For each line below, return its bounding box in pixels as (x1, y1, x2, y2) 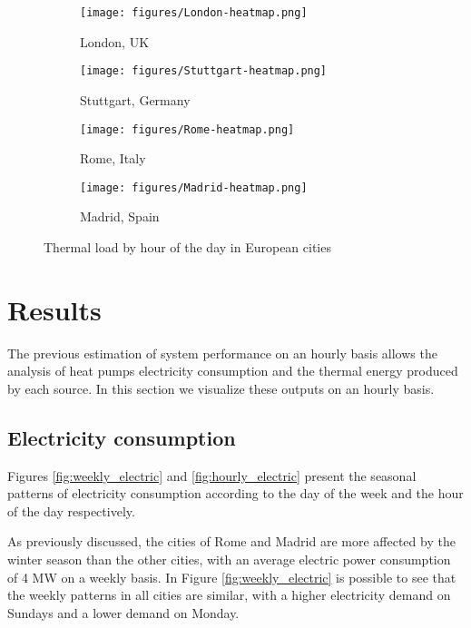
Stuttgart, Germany (80, 90, 191, 109)
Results (7, 290, 102, 328)
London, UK (80, 32, 150, 51)
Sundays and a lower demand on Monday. (7, 603, 240, 622)
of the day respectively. (7, 501, 135, 520)
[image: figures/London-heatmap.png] (80, 6, 308, 19)
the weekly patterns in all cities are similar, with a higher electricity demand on (7, 585, 451, 604)
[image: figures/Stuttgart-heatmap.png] (80, 64, 328, 78)
